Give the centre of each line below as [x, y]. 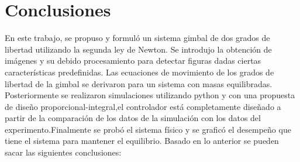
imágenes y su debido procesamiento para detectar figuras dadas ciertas [133, 61]
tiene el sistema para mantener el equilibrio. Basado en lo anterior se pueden [142, 141]
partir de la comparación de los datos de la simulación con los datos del [133, 118]
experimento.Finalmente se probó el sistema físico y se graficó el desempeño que [148, 129]
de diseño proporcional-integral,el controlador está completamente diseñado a [143, 106]
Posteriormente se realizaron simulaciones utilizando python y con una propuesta [150, 95]
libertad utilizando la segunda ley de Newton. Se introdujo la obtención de [138, 49]
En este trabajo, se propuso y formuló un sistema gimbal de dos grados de [137, 38]
